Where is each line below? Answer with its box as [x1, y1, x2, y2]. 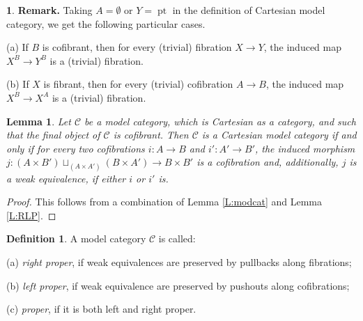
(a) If [6, 40, 29, 54]
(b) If [6, 77, 29, 91]
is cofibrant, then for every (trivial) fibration [42, 40, 232, 54]
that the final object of [6, 127, 100, 142]
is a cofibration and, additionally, [196, 155, 339, 169]
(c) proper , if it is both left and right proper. [6, 302, 196, 316]
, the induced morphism [255, 141, 355, 155]
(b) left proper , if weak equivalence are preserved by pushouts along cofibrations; [6, 278, 350, 292]
